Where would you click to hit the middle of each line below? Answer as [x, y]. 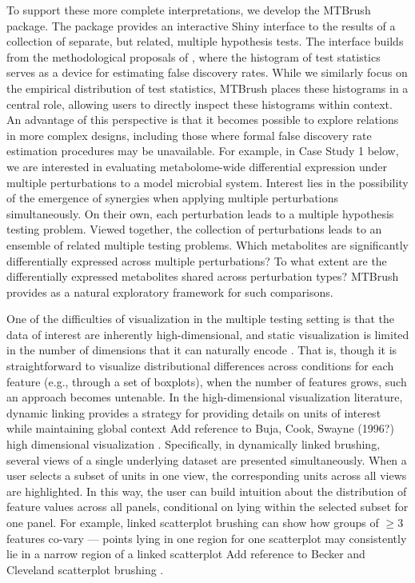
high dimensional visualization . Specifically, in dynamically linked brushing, [194, 444]
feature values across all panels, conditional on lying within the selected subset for [207, 507]
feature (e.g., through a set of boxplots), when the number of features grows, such [207, 381]
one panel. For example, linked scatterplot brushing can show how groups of [193, 522]
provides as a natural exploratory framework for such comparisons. [170, 291]
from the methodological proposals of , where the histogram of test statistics [194, 56]
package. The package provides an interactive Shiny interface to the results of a [201, 25]
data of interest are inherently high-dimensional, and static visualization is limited [208, 334]
